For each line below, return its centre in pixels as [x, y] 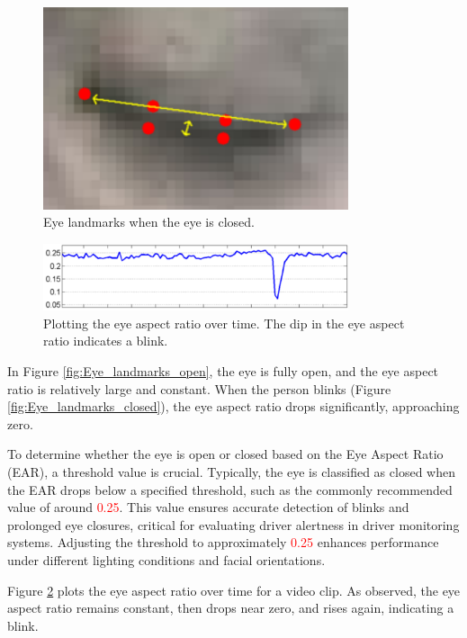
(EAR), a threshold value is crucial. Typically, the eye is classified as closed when [231, 471]
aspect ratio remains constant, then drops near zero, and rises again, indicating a [231, 608]
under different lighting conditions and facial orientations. [166, 559]
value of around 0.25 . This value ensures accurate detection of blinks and [208, 507]
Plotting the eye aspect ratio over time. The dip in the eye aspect [224, 323]
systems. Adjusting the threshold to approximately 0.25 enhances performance [223, 542]
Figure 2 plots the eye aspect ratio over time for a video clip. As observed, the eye [234, 590]
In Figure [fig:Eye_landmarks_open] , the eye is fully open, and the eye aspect [223, 370]
